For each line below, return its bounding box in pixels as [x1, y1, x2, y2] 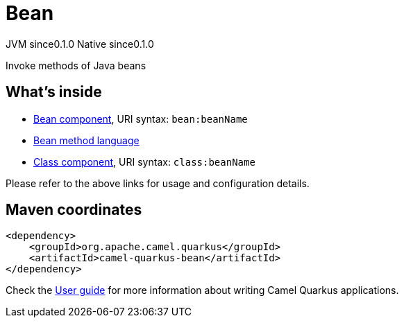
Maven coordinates [6, 201, 142, 219]
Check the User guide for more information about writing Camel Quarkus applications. [6, 284, 399, 297]
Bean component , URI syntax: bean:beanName [33, 112, 248, 125]
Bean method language [33, 134, 140, 146]
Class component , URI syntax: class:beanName [33, 155, 255, 168]
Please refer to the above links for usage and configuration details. [6, 177, 310, 189]
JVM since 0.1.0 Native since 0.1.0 [6, 37, 154, 50]
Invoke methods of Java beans [6, 59, 146, 71]
